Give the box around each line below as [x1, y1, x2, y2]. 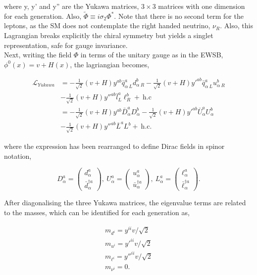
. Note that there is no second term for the [114, 10, 244, 21]
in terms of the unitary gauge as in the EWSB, [80, 49, 223, 60]
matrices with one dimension [158, 1, 245, 11]
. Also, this [220, 20, 253, 31]
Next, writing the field [4, 49, 72, 60]
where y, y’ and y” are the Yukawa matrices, [4, 1, 139, 11]
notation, [4, 150, 32, 161]
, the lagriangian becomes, [70, 59, 150, 69]
